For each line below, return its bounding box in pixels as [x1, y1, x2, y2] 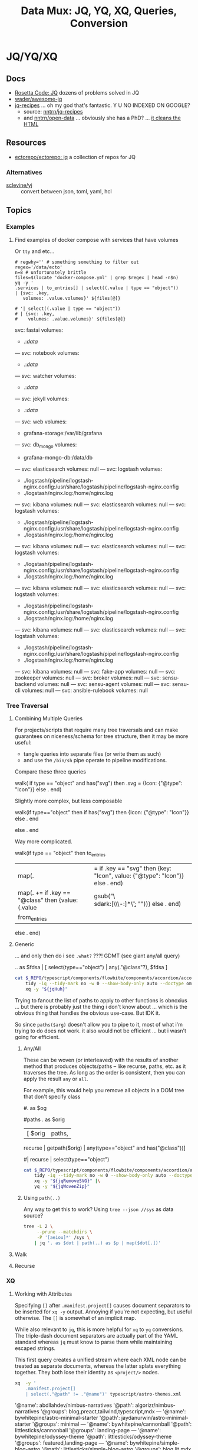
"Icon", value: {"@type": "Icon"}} [94, 871, 184, 879]
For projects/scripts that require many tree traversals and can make [14, 726, 179, 733]
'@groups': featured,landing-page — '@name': [14, 1439, 128, 1446]
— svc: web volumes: [14, 418, 67, 425]
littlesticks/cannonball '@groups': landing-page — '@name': [14, 1427, 161, 1434]
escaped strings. [14, 1344, 56, 1352]
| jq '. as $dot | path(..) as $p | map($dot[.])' [34, 1240, 161, 1246]
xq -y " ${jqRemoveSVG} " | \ [34, 1178, 101, 1184]
